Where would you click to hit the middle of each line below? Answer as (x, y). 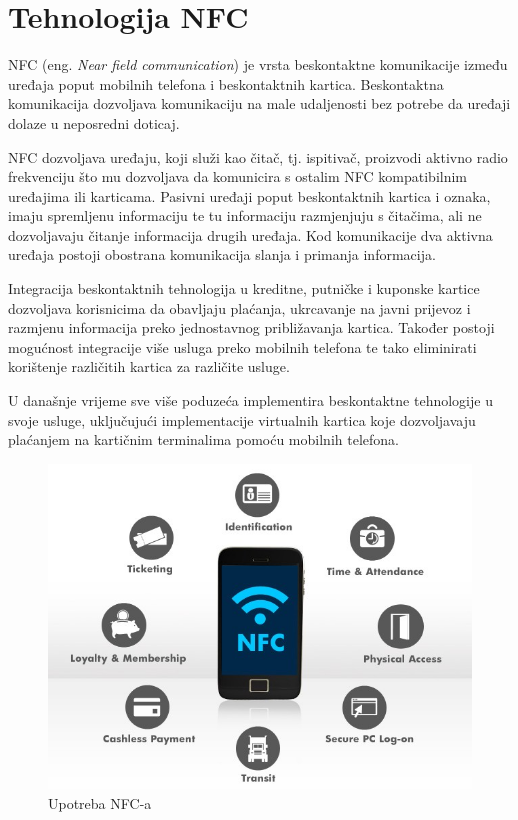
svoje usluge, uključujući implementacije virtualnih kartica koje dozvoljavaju (242, 419)
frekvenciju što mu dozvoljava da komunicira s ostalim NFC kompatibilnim (238, 176)
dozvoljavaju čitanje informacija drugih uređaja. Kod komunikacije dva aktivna (250, 234)
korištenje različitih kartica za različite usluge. (149, 366)
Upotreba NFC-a (100, 803)
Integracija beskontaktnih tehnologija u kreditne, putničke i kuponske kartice (244, 288)
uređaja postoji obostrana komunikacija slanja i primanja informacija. (222, 254)
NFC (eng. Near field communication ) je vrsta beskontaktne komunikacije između (258, 64)
